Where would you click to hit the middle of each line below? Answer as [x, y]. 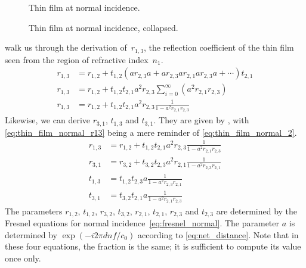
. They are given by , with [201, 120]
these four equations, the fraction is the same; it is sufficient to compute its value [153, 246]
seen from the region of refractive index [77, 59]
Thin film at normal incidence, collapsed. [103, 27]
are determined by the [257, 211]
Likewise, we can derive [47, 120]
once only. [23, 258]
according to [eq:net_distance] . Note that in [218, 234]
